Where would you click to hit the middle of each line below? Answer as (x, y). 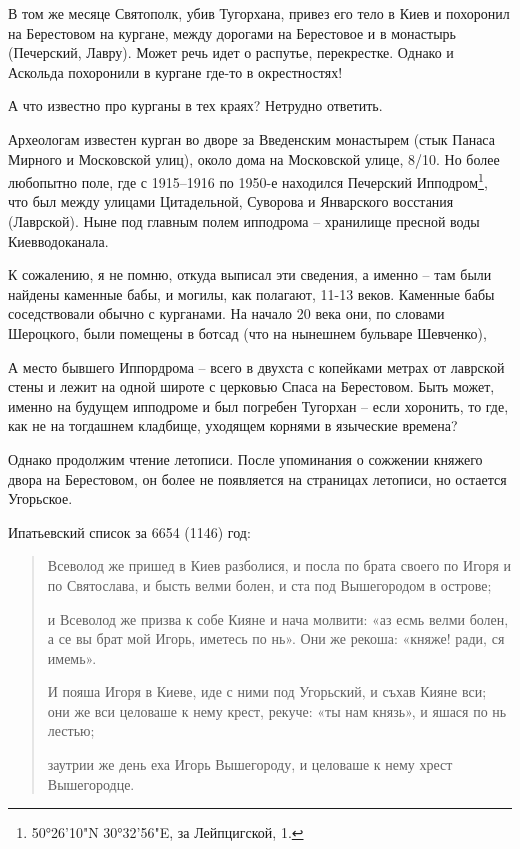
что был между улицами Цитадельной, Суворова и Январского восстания (231, 201)
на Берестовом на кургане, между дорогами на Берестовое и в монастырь (232, 32)
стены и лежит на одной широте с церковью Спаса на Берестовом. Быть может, (251, 386)
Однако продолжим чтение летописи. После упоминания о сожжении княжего (245, 458)
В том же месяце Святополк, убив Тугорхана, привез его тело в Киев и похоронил (259, 13)
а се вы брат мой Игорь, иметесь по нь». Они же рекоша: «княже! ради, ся (276, 638)
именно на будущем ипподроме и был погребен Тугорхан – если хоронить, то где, (258, 405)
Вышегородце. (91, 783)
